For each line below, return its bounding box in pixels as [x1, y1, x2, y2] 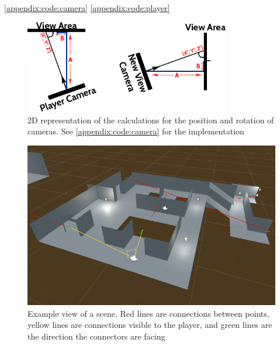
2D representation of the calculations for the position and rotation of [27, 113, 274, 126]
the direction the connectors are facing [27, 330, 165, 342]
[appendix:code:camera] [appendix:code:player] [4, 2, 170, 13]
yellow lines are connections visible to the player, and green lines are [27, 319, 272, 331]
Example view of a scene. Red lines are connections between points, [27, 307, 269, 319]
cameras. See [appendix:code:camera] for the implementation [27, 125, 244, 137]
